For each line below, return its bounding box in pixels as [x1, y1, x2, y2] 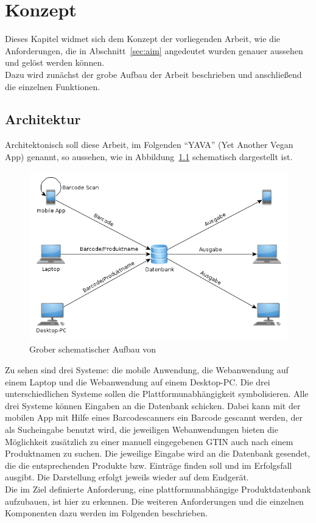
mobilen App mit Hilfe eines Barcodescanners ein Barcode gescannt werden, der [5, 411, 303, 424]
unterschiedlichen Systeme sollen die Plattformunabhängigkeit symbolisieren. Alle [5, 387, 309, 400]
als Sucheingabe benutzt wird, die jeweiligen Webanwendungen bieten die [5, 423, 278, 435]
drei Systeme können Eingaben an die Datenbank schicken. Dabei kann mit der [5, 399, 301, 412]
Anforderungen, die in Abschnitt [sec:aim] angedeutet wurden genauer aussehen [5, 44, 303, 57]
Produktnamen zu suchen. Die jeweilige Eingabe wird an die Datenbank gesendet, [5, 447, 311, 460]
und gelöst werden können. [5, 56, 105, 69]
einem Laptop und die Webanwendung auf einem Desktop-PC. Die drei [5, 375, 270, 388]
